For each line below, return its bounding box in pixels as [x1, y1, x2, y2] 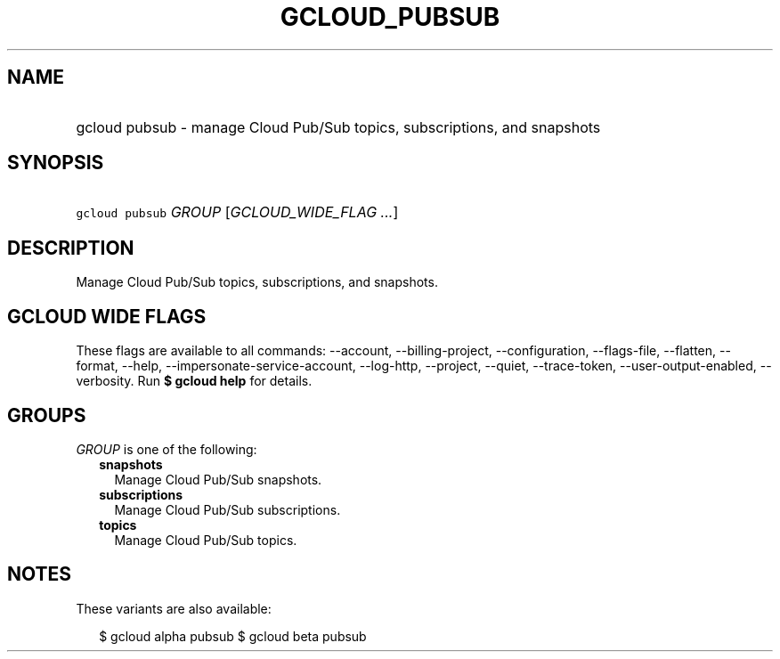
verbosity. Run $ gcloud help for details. [76, 373, 313, 389]
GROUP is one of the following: [76, 441, 257, 457]
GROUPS [7, 403, 86, 427]
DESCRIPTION [7, 236, 134, 259]
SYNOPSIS [7, 151, 104, 175]
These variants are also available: [76, 600, 272, 616]
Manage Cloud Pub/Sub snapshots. [114, 471, 322, 487]
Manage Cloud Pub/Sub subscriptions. [114, 501, 341, 517]
